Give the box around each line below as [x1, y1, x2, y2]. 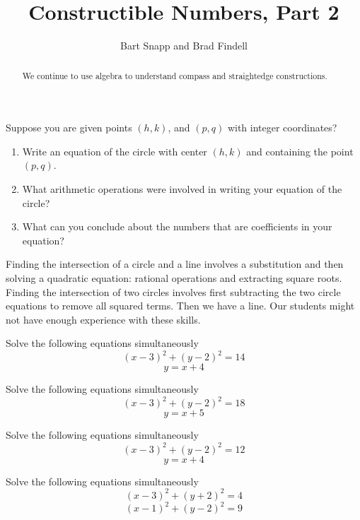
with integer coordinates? [227, 120, 337, 135]
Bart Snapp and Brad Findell [120, 38, 248, 53]
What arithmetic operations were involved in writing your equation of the [22, 181, 342, 196]
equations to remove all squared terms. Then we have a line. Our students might [6, 298, 355, 313]
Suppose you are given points [6, 120, 132, 135]
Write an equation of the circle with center [22, 143, 207, 158]
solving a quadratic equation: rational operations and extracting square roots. [6, 270, 342, 285]
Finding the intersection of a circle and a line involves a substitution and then [6, 256, 344, 271]
